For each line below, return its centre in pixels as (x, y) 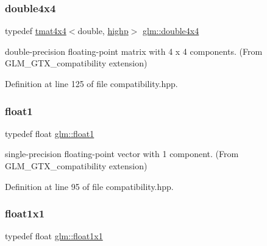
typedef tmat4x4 (36, 31)
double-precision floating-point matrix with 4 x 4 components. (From (134, 51)
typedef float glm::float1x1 (54, 236)
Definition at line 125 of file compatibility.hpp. (91, 83)
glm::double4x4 (171, 31)
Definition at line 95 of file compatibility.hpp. (89, 186)
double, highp (103, 31)
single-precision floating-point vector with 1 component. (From (122, 154)
